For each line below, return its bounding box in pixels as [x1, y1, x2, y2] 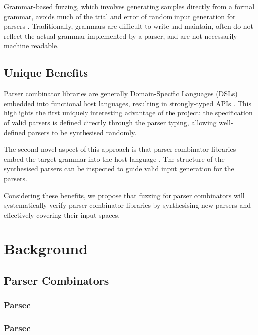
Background [4, 238, 88, 259]
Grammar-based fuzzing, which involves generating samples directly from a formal [4, 1, 255, 11]
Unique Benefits [4, 65, 88, 80]
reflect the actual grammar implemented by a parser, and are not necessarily [4, 30, 237, 41]
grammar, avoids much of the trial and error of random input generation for [4, 11, 236, 21]
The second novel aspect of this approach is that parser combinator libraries [4, 144, 236, 154]
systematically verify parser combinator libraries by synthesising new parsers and [4, 200, 251, 210]
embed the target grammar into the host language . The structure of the [4, 153, 225, 164]
